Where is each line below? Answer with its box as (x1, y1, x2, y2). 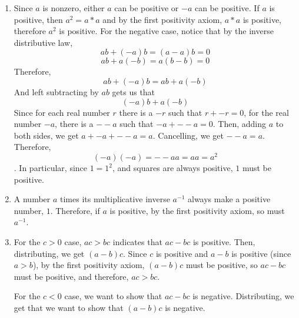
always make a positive (187, 193, 271, 205)
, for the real (244, 106, 289, 118)
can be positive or (114, 2, 179, 14)
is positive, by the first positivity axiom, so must (109, 204, 285, 216)
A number (14, 193, 51, 205)
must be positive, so (185, 259, 258, 271)
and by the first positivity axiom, (102, 13, 222, 25)
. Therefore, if (50, 204, 100, 216)
